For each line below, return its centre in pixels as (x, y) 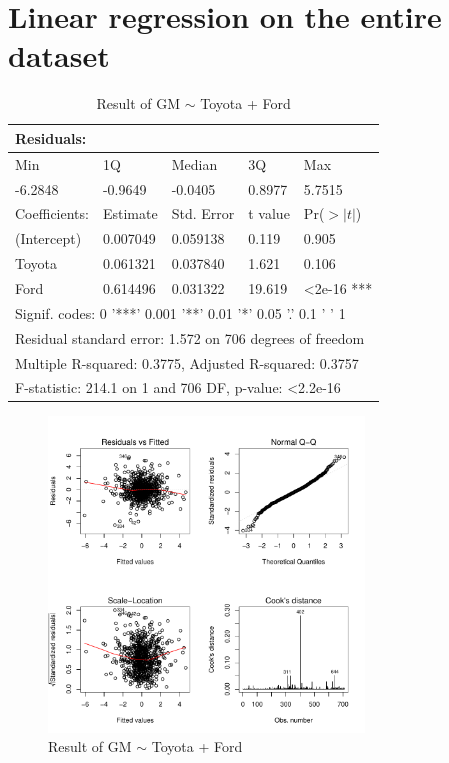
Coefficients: (52, 213)
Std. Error (203, 213)
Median (194, 163)
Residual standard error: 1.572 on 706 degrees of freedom (190, 337)
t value (269, 213)
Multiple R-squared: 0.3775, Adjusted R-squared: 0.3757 (187, 362)
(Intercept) (48, 238)
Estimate (130, 213)
